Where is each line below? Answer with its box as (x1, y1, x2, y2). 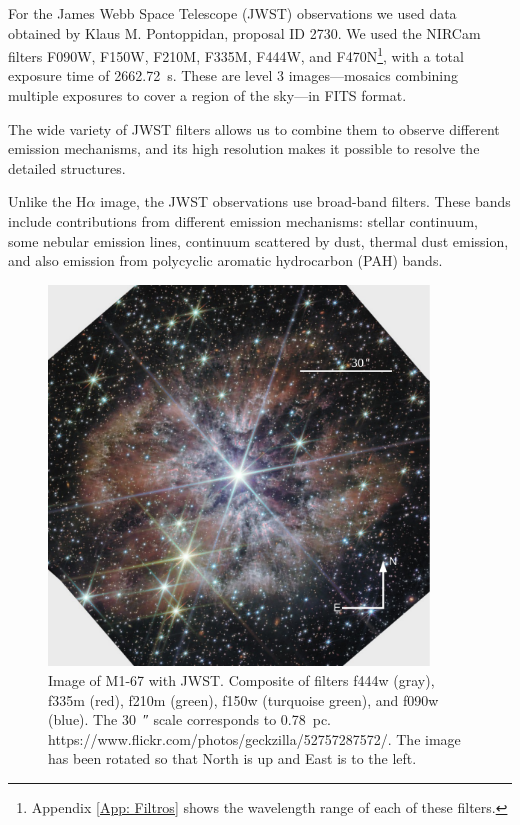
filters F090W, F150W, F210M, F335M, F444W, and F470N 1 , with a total (8, 43, 464, 66)
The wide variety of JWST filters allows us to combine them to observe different (8, 118, 500, 139)
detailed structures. (8, 157, 126, 178)
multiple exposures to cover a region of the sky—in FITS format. (8, 85, 407, 106)
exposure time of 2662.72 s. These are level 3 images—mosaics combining (8, 65, 459, 86)
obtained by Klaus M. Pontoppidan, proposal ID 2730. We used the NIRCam (8, 22, 481, 43)
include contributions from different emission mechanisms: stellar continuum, (8, 211, 479, 231)
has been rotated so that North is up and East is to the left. (48, 748, 417, 769)
